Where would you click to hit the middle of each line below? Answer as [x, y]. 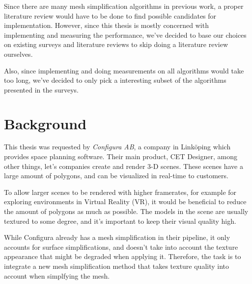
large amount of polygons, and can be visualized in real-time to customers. [116, 176]
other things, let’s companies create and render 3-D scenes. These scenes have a [124, 166]
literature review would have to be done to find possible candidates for [110, 15]
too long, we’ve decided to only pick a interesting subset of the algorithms [115, 80]
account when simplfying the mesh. [57, 275]
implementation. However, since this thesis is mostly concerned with [106, 25]
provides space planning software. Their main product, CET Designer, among [121, 156]
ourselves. [18, 54]
